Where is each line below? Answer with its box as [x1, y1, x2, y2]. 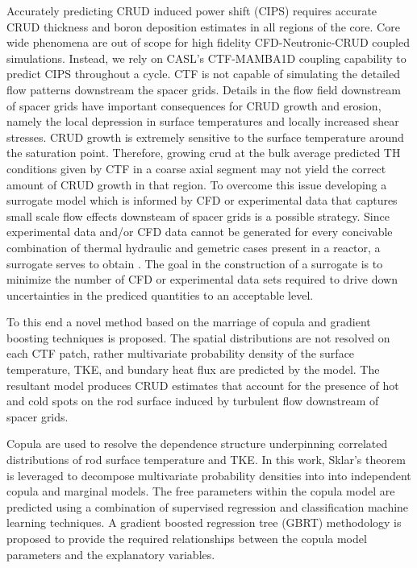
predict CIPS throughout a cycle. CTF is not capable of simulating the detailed [6, 65, 400, 82]
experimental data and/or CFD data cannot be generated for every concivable [6, 223, 393, 240]
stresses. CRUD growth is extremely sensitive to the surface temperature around [6, 128, 404, 145]
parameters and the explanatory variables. [6, 545, 215, 562]
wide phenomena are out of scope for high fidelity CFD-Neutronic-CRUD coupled [6, 34, 410, 51]
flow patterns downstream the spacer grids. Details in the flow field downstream [6, 81, 401, 97]
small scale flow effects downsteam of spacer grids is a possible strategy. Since [6, 207, 390, 224]
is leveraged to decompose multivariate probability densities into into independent [6, 466, 411, 483]
